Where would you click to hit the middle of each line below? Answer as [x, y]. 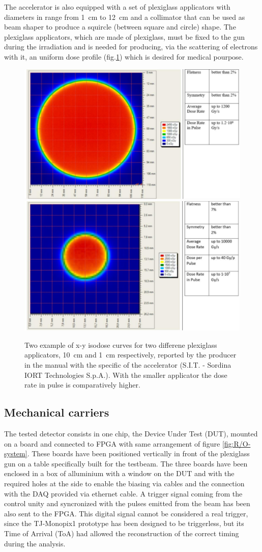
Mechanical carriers [57, 412]
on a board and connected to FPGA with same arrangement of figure [112, 443]
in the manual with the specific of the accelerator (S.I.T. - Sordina [128, 365]
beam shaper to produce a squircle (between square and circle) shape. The [120, 27]
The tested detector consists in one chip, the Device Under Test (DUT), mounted [131, 434]
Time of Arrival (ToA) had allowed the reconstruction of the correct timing [122, 533]
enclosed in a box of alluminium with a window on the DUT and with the [119, 473]
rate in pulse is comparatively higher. [82, 385]
